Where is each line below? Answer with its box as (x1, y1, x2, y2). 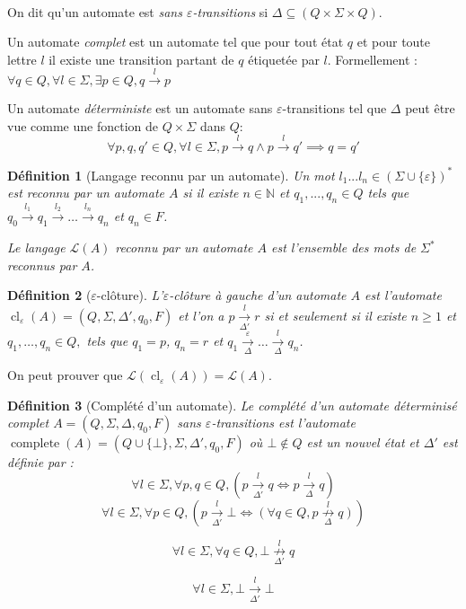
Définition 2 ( (7, 286, 92, 304)
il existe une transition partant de (48, 49, 234, 68)
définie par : (7, 453, 74, 472)
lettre (7, 49, 37, 68)
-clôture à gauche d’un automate (169, 286, 347, 304)
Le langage (7, 238, 66, 257)
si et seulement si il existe (264, 305, 407, 324)
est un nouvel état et (306, 433, 419, 452)
